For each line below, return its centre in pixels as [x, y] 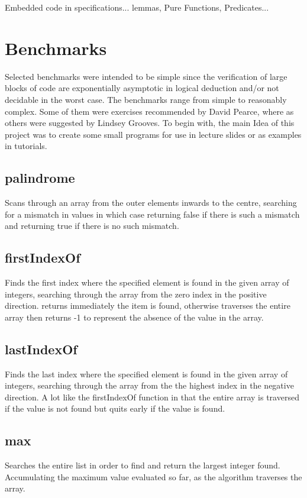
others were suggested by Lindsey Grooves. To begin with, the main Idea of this [150, 123]
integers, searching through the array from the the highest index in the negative [149, 385]
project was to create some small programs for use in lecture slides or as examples [153, 134]
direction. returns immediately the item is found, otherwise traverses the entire [148, 305]
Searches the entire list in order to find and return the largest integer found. [143, 465]
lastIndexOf [41, 349]
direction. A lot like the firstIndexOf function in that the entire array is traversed [152, 397]
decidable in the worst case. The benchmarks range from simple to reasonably [146, 99]
